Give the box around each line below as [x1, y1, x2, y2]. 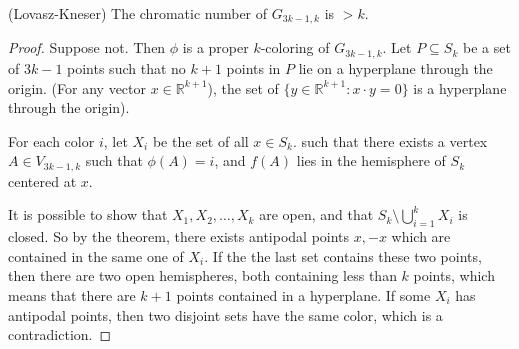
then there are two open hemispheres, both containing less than [8, 265, 397, 286]
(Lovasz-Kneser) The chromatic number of [8, 3, 268, 23]
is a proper [182, 37, 249, 58]
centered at [8, 170, 77, 191]
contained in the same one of [8, 245, 184, 266]
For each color [8, 130, 95, 151]
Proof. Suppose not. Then [8, 37, 166, 58]
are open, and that [259, 204, 374, 225]
